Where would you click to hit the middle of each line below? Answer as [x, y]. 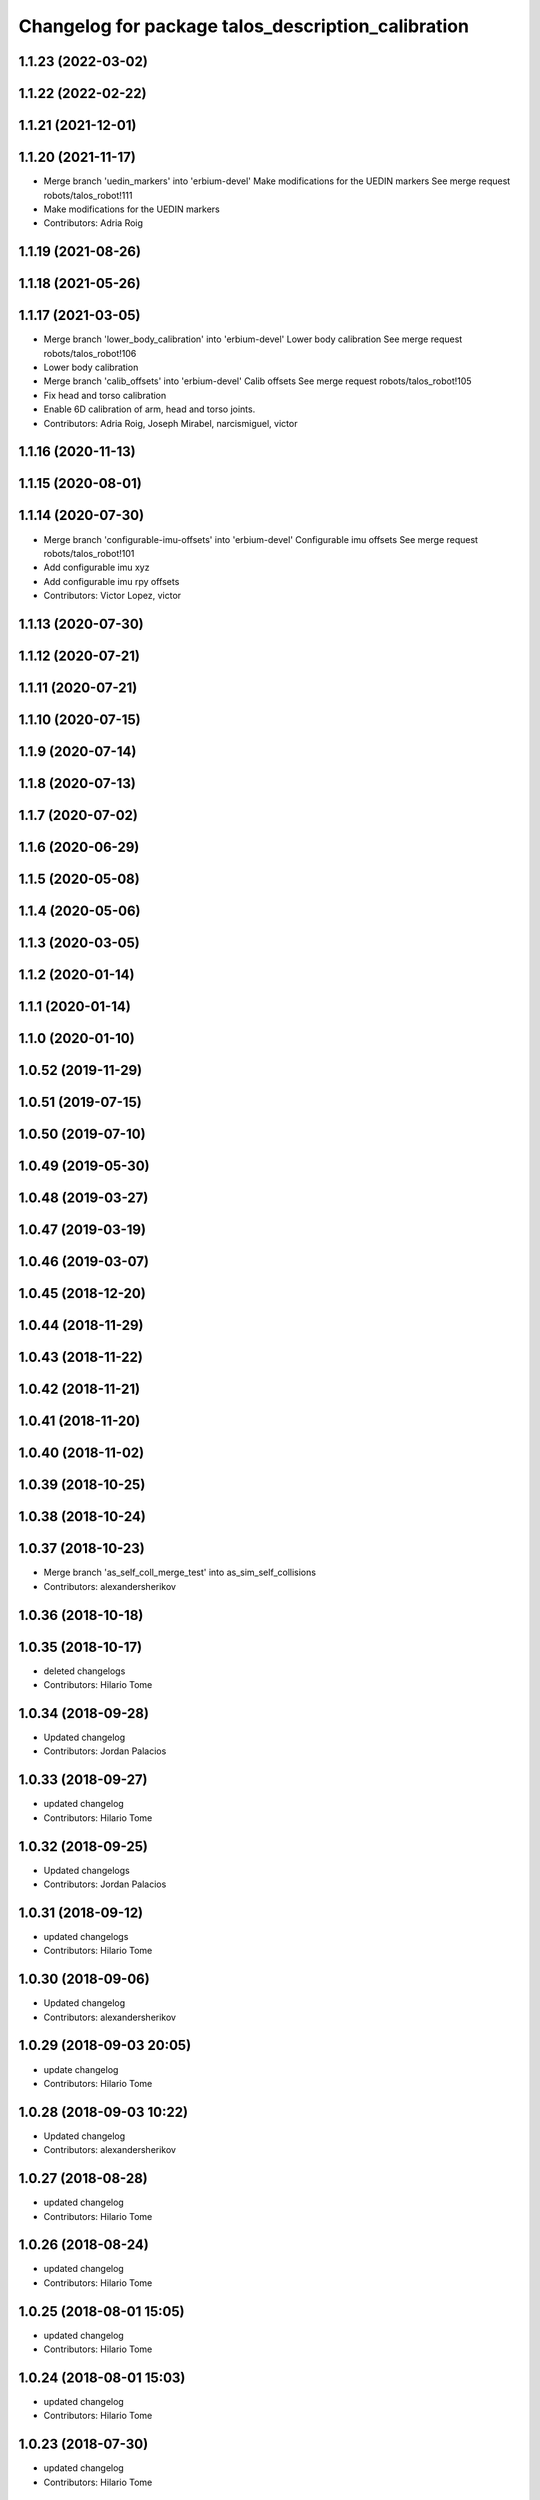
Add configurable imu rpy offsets [111, 581]
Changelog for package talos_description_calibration [244, 26]
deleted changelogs [84, 1671]
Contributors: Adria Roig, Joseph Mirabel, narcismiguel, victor [170, 423]
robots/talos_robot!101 [89, 553]
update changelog [81, 2069]
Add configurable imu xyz [96, 567]
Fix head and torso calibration [105, 395]
